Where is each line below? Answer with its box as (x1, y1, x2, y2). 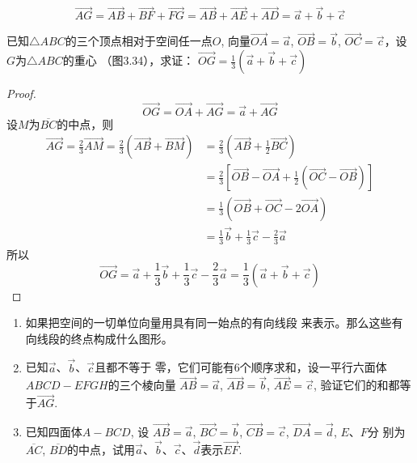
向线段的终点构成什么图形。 (25, 329, 173, 346)
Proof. (6, 85, 36, 102)
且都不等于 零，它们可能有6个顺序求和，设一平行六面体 (95, 359, 387, 376)
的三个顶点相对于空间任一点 (65, 32, 213, 49)
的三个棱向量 (107, 376, 176, 393)
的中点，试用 (67, 440, 136, 457)
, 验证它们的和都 (313, 376, 400, 393)
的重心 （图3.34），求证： (62, 52, 195, 69)
